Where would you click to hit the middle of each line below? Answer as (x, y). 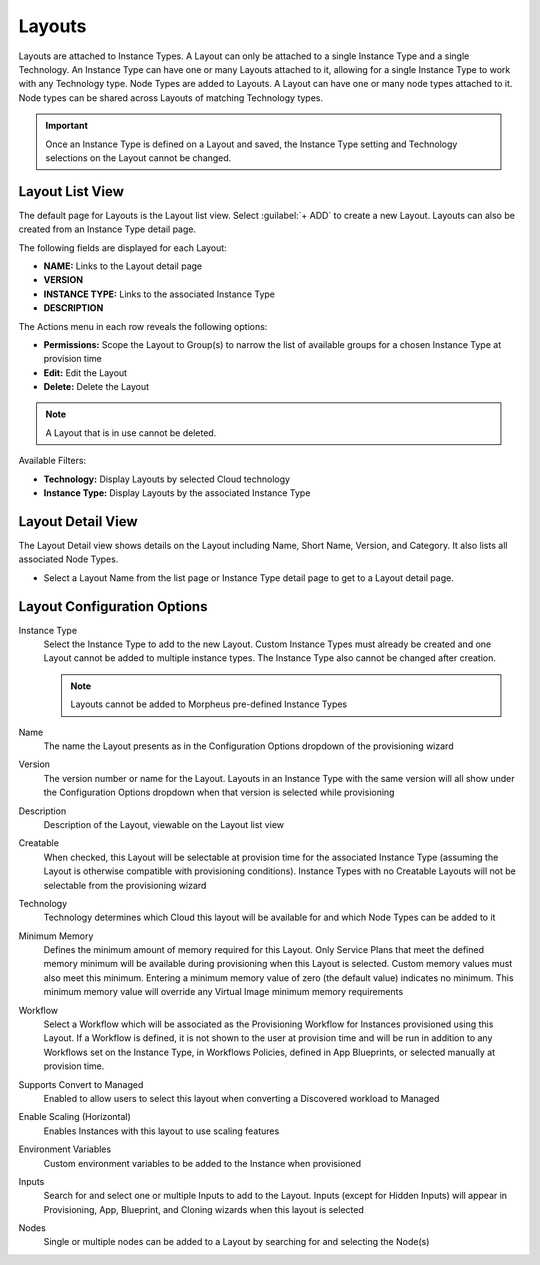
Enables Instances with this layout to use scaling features (161, 1131)
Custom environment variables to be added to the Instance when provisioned (202, 1163)
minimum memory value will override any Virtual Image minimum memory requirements (223, 992)
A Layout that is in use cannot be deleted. (131, 432)
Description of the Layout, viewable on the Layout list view (164, 824)
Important (67, 126)
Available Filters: (52, 461)
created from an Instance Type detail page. (107, 229)
